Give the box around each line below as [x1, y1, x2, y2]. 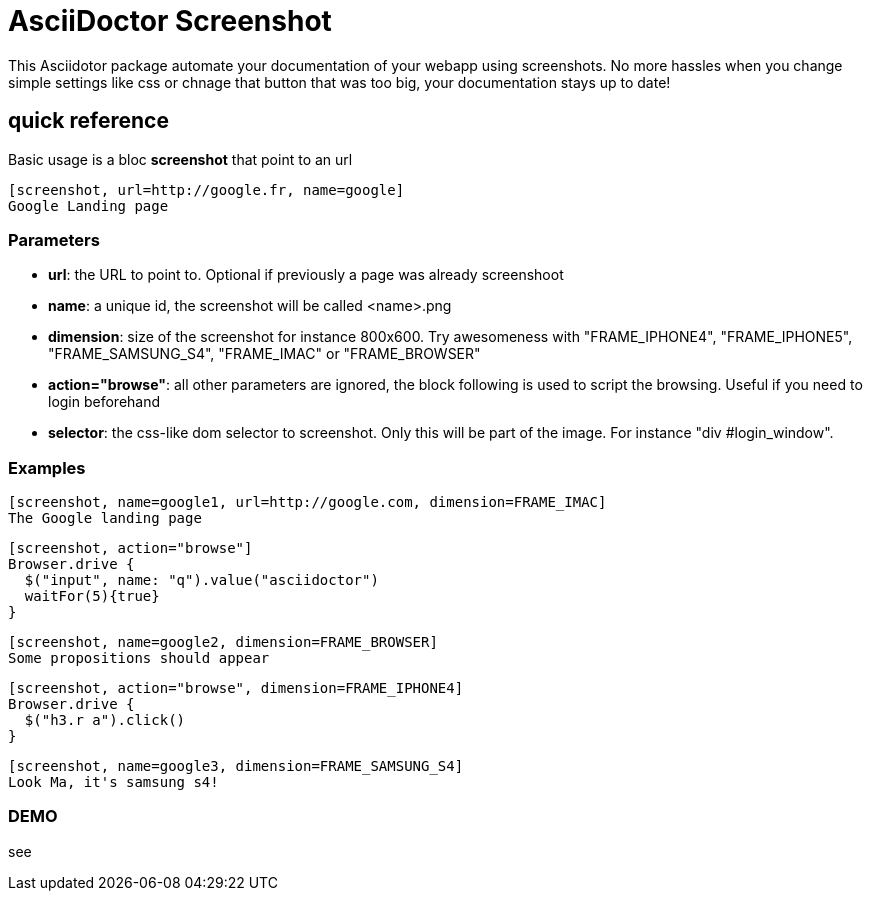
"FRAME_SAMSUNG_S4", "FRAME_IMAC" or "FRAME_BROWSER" [48, 345, 481, 363]
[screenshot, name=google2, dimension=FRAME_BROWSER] [8, 634, 438, 651]
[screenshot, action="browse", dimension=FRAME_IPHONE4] [8, 680, 464, 697]
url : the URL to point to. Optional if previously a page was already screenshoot [48, 266, 564, 284]
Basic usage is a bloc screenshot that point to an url [8, 150, 353, 168]
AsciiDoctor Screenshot [8, 4, 332, 38]
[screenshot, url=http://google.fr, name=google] [8, 181, 405, 198]
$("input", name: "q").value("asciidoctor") [24, 572, 379, 589]
